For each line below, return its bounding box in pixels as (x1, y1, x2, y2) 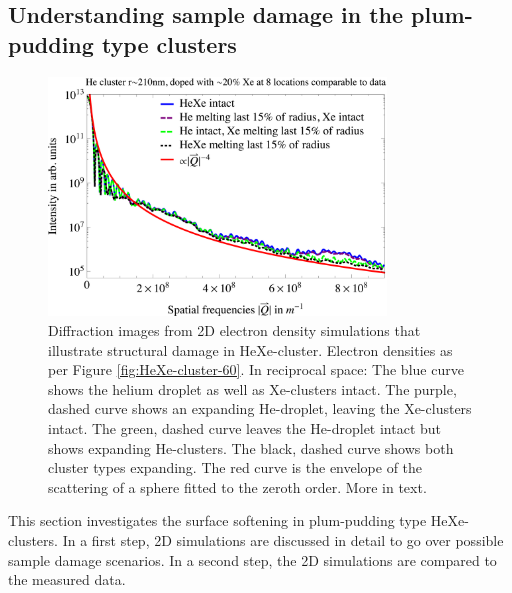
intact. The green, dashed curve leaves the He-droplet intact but (48, 417, 442, 438)
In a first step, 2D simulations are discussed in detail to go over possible (62, 529, 504, 550)
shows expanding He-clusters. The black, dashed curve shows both (48, 437, 454, 458)
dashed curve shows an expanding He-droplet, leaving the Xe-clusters (48, 398, 472, 419)
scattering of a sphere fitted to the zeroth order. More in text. (48, 476, 427, 497)
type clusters (101, 28, 237, 59)
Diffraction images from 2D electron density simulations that (48, 320, 421, 340)
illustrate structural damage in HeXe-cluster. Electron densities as (48, 339, 453, 360)
